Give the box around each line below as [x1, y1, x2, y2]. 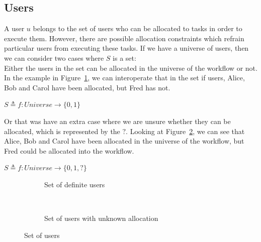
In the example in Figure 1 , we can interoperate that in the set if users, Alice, [4, 72, 245, 83]
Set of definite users [44, 179, 105, 189]
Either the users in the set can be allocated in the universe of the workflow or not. [4, 62, 257, 73]
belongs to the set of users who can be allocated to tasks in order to [33, 23, 242, 34]
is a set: [113, 52, 136, 63]
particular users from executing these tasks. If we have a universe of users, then [4, 43, 249, 53]
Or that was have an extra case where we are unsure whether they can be [4, 115, 231, 126]
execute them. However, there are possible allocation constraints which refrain [4, 33, 244, 43]
